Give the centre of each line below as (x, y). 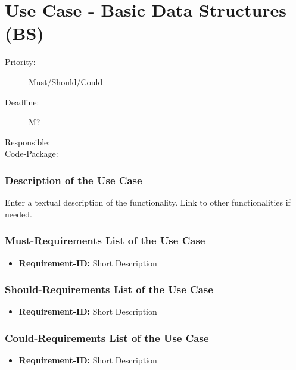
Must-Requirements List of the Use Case (105, 240)
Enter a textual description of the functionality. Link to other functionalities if (148, 202)
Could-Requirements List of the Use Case (107, 338)
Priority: (20, 62)
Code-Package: (32, 153)
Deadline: (22, 102)
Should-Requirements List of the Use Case (109, 289)
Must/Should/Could (66, 81)
